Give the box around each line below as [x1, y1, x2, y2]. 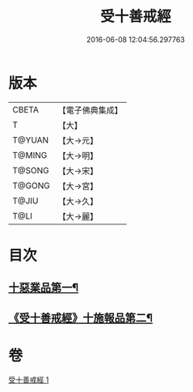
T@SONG [12, 164, 50, 176]
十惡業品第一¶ [8, 281, 79, 295]
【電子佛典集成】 [57, 104, 123, 116]
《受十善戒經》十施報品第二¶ [8, 311, 153, 325]
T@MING [12, 149, 48, 160]
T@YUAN [12, 134, 49, 146]
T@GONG [12, 180, 50, 191]
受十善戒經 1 [8, 374, 49, 385]
